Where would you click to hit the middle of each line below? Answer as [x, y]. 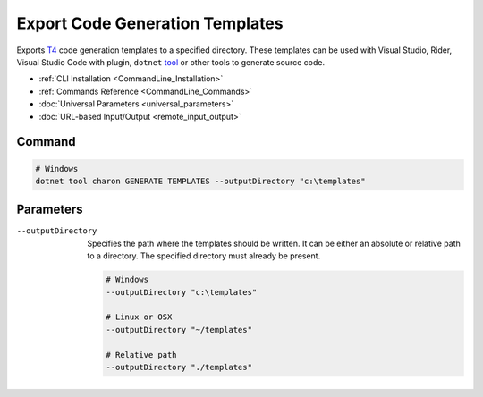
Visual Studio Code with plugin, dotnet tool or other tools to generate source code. [171, 62]
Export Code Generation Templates [150, 23]
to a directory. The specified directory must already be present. [204, 256]
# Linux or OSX [139, 317]
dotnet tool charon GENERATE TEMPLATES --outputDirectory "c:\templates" [200, 181]
